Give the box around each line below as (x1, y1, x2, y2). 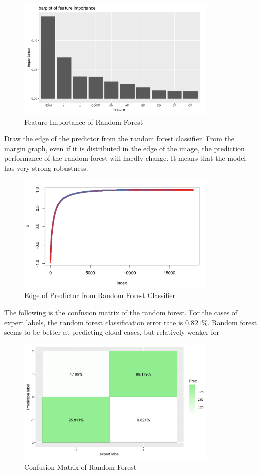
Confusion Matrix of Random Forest (24, 462, 137, 472)
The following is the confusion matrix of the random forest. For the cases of (4, 307, 238, 317)
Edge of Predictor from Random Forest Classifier (24, 290, 175, 301)
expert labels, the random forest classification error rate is (4, 317, 183, 327)
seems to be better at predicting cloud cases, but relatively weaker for (4, 327, 220, 337)
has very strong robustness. (4, 162, 88, 173)
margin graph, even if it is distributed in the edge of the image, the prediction (4, 143, 245, 153)
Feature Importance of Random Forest (24, 116, 143, 127)
